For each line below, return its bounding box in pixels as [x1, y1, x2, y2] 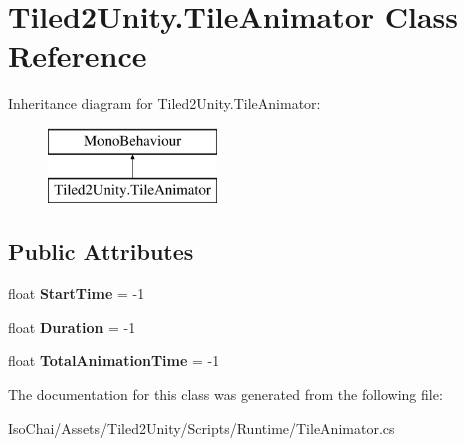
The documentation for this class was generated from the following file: [8, 384, 443, 405]
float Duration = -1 [8, 316, 136, 337]
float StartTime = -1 [8, 283, 145, 304]
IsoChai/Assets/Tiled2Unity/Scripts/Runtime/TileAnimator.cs [8, 417, 395, 438]
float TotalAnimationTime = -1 [8, 350, 220, 371]
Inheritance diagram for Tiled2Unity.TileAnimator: [8, 93, 321, 114]
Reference [8, 35, 147, 76]
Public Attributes [8, 236, 194, 267]
